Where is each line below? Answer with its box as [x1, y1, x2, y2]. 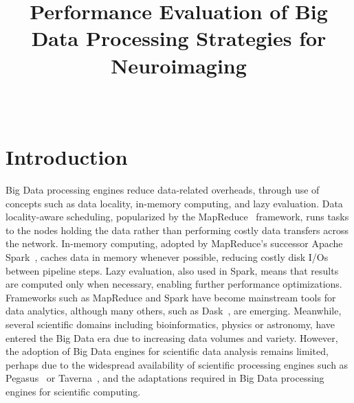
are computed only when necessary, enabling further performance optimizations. [5, 277, 342, 291]
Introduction [5, 143, 128, 171]
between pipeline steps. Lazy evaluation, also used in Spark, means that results [5, 263, 339, 277]
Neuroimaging [111, 51, 247, 79]
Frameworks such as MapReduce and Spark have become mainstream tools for [5, 290, 336, 304]
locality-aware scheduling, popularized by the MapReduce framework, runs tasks [5, 209, 349, 224]
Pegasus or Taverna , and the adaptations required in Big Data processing [5, 371, 324, 385]
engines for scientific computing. [5, 384, 141, 398]
